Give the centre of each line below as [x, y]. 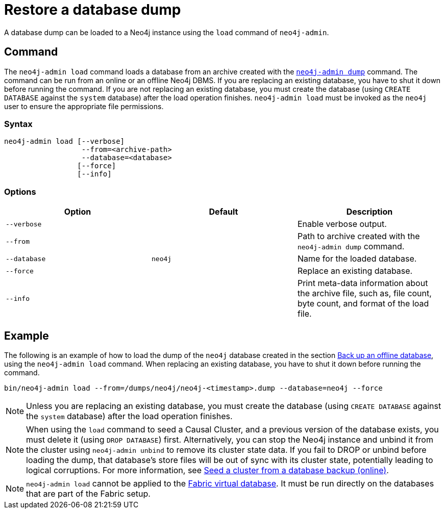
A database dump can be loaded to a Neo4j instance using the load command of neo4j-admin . [167, 32]
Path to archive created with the [359, 236]
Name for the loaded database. [357, 259]
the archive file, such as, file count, [364, 293]
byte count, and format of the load [363, 304]
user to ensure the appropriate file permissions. [84, 106]
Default [224, 212]
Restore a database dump [93, 10]
